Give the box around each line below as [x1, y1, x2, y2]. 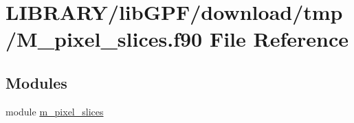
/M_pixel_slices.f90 [5, 25, 203, 53]
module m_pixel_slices [5, 104, 104, 118]
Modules [5, 71, 67, 93]
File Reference [209, 25, 349, 53]
